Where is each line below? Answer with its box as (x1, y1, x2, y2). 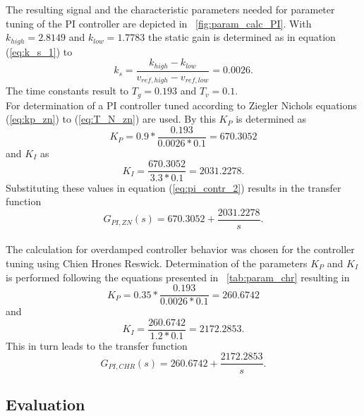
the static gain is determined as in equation (147, 30, 336, 44)
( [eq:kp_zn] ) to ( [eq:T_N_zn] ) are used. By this (6, 111, 216, 126)
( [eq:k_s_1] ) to (6, 44, 73, 59)
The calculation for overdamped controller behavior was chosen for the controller (6, 242, 355, 257)
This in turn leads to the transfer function (6, 338, 188, 353)
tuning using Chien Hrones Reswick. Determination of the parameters (6, 255, 308, 270)
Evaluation (6, 393, 85, 415)
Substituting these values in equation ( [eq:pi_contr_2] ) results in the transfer (6, 180, 341, 195)
